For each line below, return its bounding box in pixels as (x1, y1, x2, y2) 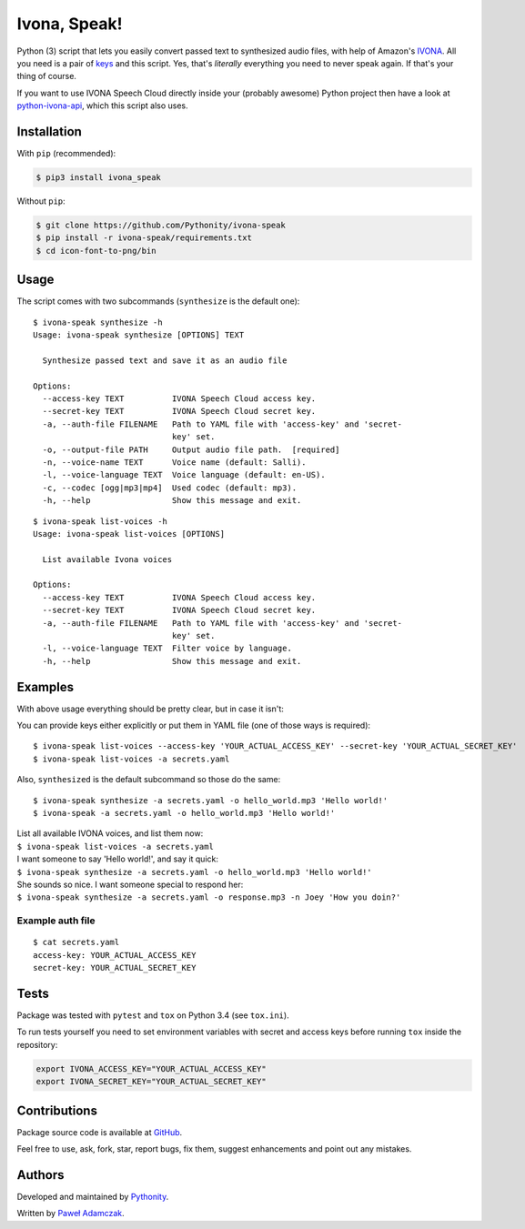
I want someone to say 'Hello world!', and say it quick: (16, 853, 218, 864)
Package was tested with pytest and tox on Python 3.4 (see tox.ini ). (16, 1010, 290, 1021)
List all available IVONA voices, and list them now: (16, 828, 204, 839)
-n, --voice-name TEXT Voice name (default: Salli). (42, 457, 307, 468)
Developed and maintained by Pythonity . (16, 1191, 169, 1202)
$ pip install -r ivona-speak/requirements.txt (35, 233, 252, 243)
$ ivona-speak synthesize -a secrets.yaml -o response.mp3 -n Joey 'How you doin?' (16, 892, 401, 902)
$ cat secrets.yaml (33, 937, 120, 948)
